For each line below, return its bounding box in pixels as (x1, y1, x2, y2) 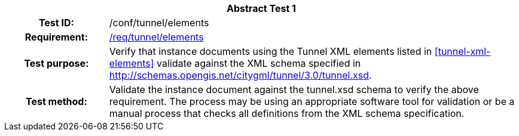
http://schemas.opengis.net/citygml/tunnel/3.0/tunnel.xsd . (109, 69, 372, 81)
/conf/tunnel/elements (109, 17, 209, 29)
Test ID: (38, 17, 74, 29)
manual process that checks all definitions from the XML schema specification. (109, 107, 465, 119)
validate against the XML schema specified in (156, 57, 361, 69)
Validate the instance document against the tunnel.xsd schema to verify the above (109, 84, 479, 95)
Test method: (25, 95, 87, 107)
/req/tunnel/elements (109, 31, 204, 43)
